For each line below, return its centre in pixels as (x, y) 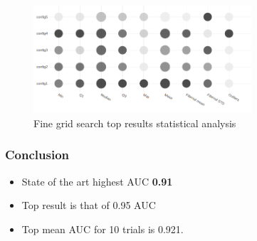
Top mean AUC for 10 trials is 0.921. (103, 229)
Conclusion (37, 155)
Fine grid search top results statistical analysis (135, 123)
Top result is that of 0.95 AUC (89, 205)
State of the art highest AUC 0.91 (97, 181)
